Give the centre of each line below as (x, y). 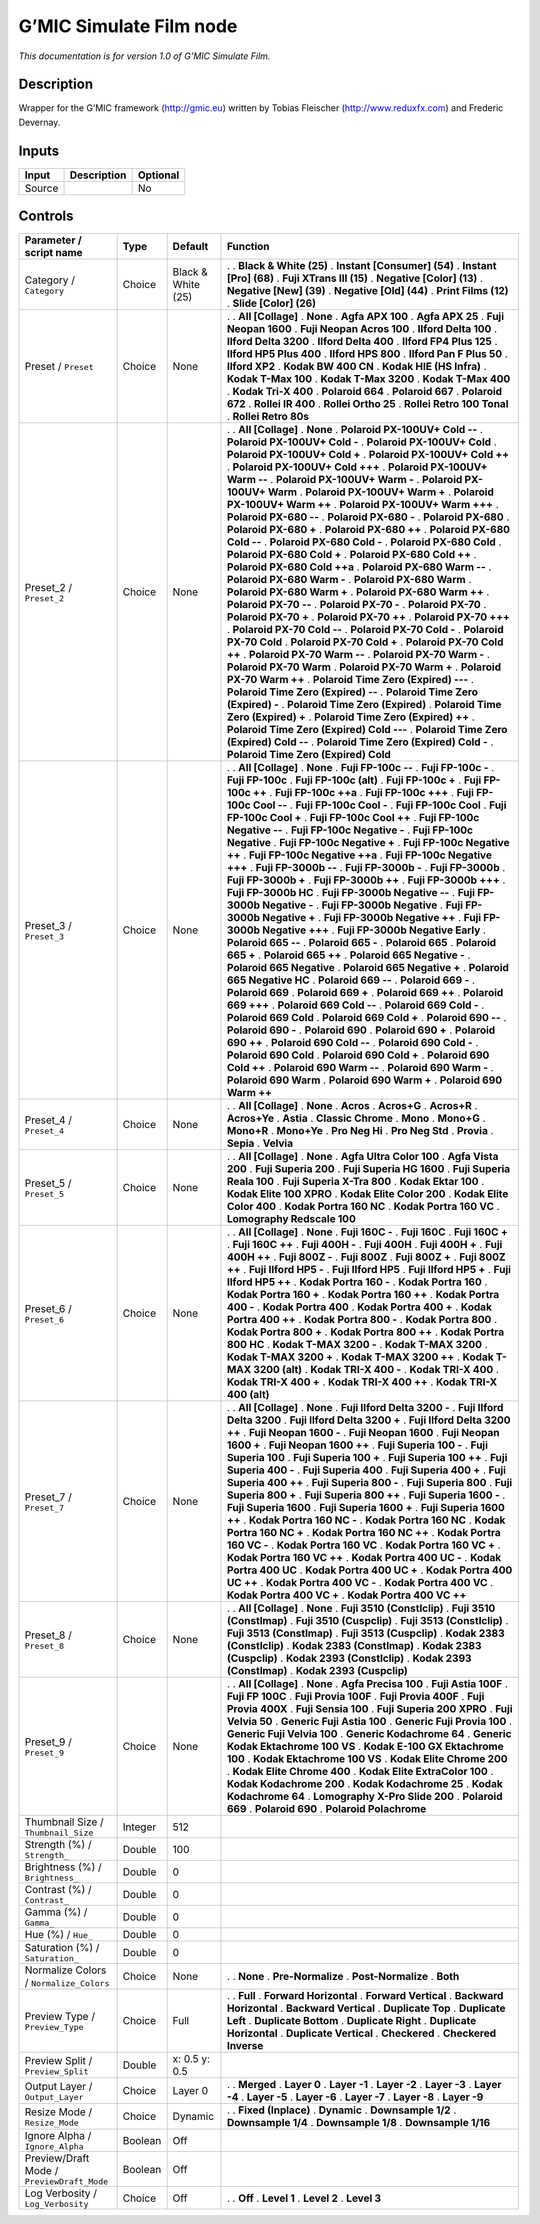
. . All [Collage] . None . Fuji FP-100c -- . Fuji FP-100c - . (360, 768)
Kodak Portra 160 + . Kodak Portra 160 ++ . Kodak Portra (363, 1295)
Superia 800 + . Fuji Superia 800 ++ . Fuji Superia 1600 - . (366, 1495)
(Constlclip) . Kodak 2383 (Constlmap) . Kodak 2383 (354, 1646)
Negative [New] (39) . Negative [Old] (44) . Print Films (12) (367, 291)
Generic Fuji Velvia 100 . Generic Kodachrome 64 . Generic (369, 1734)
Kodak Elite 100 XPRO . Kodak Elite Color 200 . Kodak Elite (367, 1194)
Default (190, 247)
